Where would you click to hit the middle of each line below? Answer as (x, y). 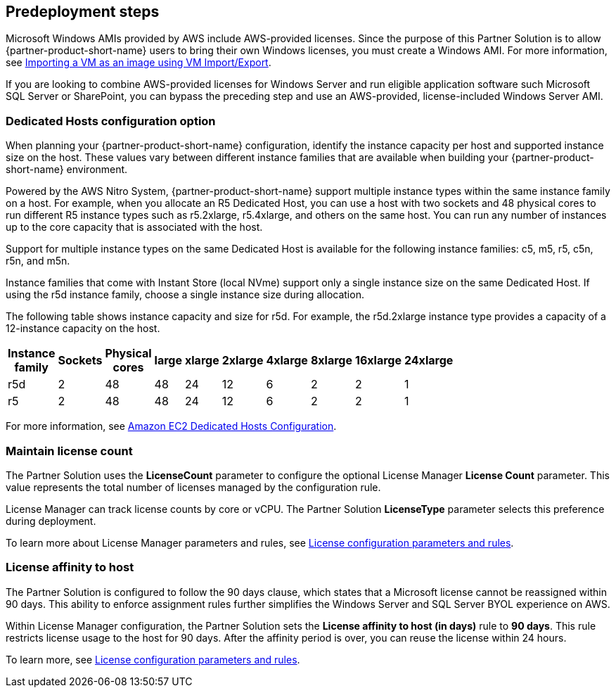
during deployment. (51, 521)
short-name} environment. (67, 170)
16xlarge (378, 361)
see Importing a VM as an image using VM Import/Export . (139, 63)
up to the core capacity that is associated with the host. (134, 227)
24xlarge (429, 361)
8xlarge (331, 361)
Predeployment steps (83, 12)
